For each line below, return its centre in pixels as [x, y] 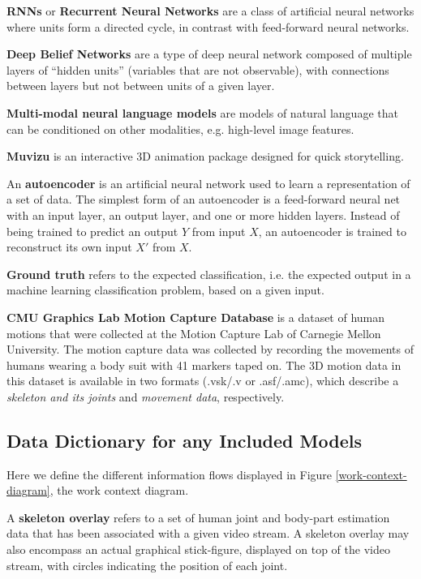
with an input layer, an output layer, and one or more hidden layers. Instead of [203, 214]
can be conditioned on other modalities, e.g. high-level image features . [180, 129]
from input [219, 231]
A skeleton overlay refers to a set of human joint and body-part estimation [198, 517]
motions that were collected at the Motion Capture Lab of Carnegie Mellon [194, 333]
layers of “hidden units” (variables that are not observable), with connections [198, 69]
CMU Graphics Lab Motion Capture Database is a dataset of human [196, 317]
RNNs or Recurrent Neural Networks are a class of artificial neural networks [210, 11]
